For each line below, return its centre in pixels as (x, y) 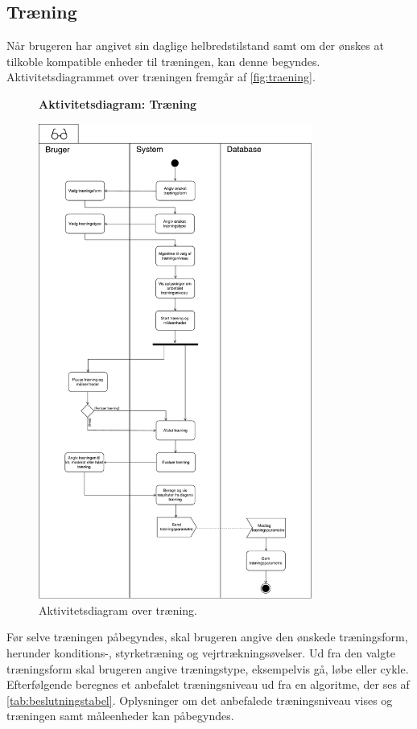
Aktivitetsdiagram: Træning (118, 103)
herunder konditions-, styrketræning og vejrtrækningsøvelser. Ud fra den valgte (201, 653)
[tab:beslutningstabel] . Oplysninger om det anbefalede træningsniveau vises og (200, 700)
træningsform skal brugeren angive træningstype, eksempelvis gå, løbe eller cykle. (208, 668)
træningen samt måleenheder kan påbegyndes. (120, 716)
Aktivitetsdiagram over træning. (118, 610)
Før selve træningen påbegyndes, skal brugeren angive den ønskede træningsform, (207, 637)
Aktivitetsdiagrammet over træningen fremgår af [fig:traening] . (161, 77)
